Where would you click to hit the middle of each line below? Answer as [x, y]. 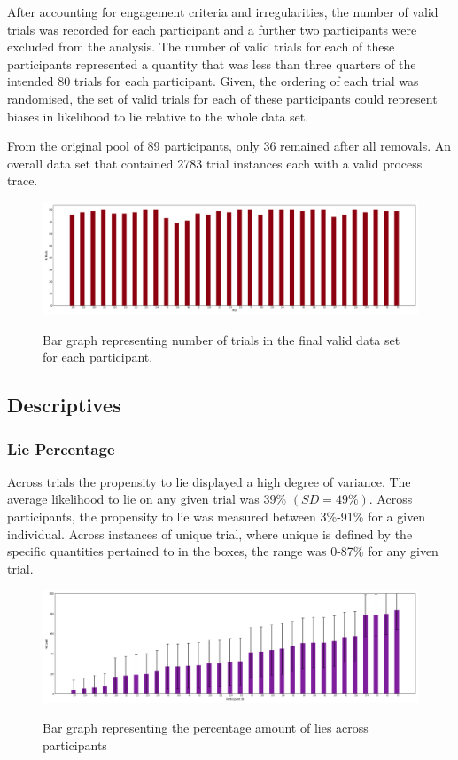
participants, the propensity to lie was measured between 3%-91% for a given [217, 517]
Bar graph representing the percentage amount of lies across [206, 728]
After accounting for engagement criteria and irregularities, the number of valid [223, 12]
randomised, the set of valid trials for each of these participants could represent [222, 98]
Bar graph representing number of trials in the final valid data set [221, 339]
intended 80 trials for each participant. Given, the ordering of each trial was [213, 81]
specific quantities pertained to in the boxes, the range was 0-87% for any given [223, 551]
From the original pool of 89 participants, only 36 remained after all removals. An [229, 146]
